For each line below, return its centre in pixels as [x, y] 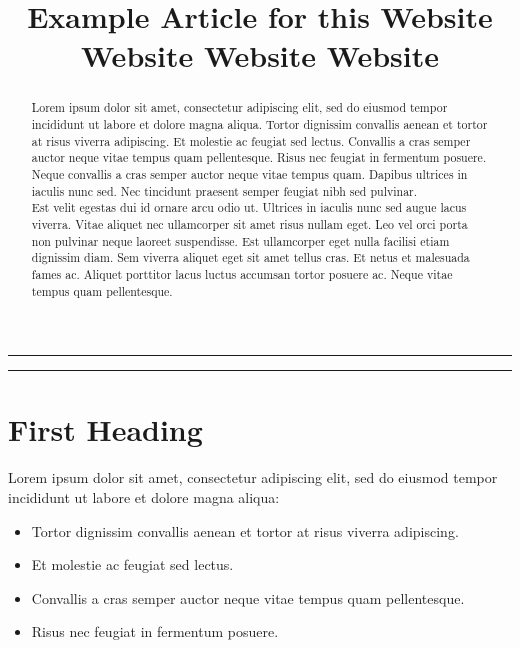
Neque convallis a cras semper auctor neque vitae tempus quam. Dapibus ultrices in [249, 173]
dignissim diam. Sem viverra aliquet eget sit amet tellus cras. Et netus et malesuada [250, 257]
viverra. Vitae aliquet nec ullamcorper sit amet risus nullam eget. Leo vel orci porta [249, 223]
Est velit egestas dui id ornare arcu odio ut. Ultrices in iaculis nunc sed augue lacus [249, 207]
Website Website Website [260, 55]
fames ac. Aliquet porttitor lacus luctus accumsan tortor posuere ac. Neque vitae [242, 273]
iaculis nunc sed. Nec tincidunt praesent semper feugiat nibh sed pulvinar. [224, 190]
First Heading [105, 429]
